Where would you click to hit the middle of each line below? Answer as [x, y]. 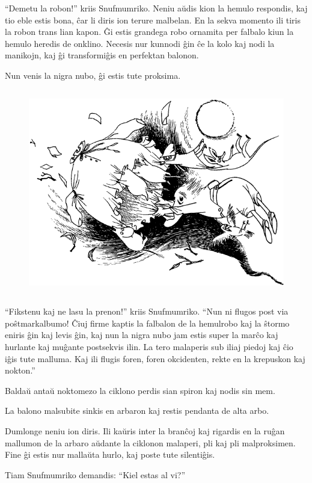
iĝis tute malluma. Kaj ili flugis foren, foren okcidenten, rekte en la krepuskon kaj [155, 358]
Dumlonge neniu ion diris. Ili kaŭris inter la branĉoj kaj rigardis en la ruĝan [145, 430]
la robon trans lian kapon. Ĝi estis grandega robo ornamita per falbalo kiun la [149, 32]
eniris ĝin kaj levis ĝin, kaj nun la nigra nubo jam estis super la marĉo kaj [142, 335]
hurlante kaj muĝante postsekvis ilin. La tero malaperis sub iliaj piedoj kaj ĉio [149, 346]
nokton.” [20, 370]
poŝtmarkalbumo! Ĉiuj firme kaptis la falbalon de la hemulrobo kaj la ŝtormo [147, 323]
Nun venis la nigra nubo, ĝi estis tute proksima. [93, 75]
